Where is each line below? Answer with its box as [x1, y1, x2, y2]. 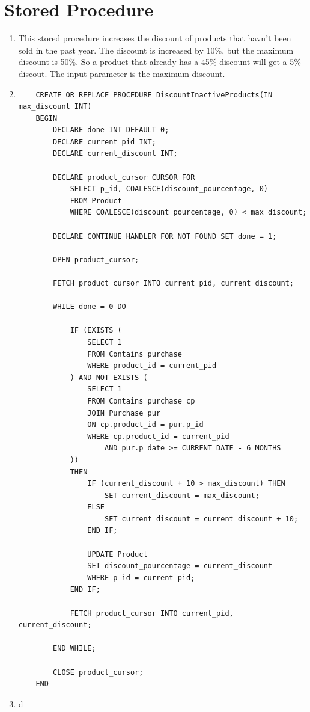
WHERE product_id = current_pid [87, 361, 217, 370]
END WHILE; [53, 644, 96, 653]
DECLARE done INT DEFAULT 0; [53, 126, 169, 135]
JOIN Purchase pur [87, 408, 161, 417]
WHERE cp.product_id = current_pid [87, 432, 229, 441]
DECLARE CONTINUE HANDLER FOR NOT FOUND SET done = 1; [53, 232, 277, 241]
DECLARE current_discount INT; [53, 149, 178, 158]
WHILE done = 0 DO [53, 302, 126, 311]
